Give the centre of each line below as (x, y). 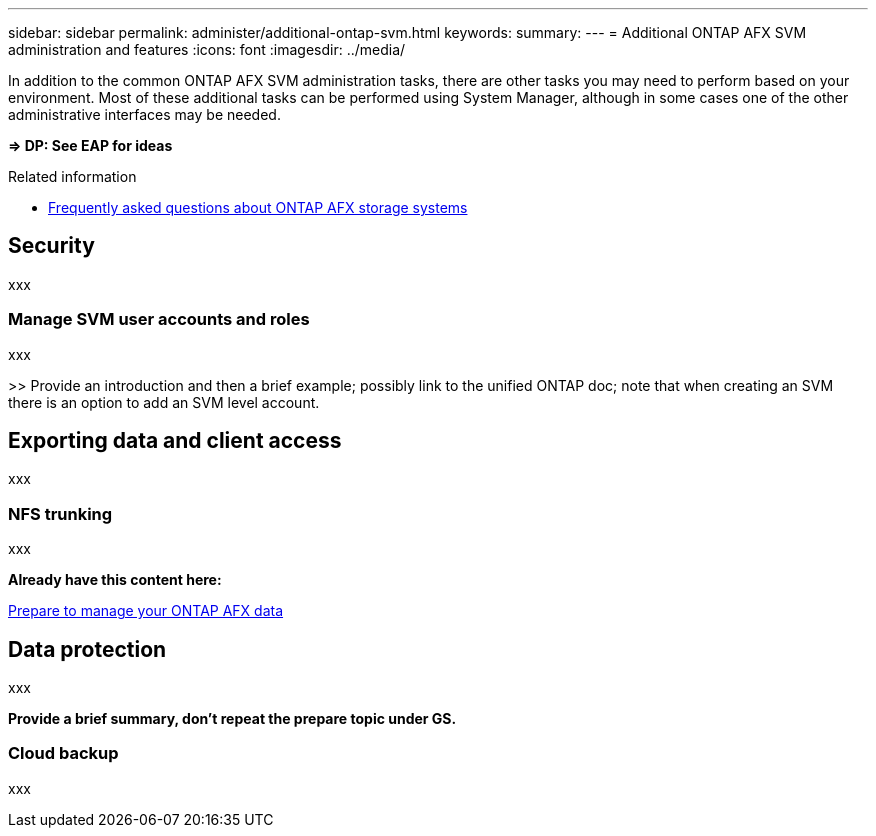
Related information (72, 176)
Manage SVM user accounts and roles (159, 319)
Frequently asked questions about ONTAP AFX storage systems (258, 207)
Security (51, 246)
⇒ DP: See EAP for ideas (90, 145)
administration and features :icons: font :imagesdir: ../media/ (207, 49)
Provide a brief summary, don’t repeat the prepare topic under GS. (232, 719)
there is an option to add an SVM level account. (164, 402)
